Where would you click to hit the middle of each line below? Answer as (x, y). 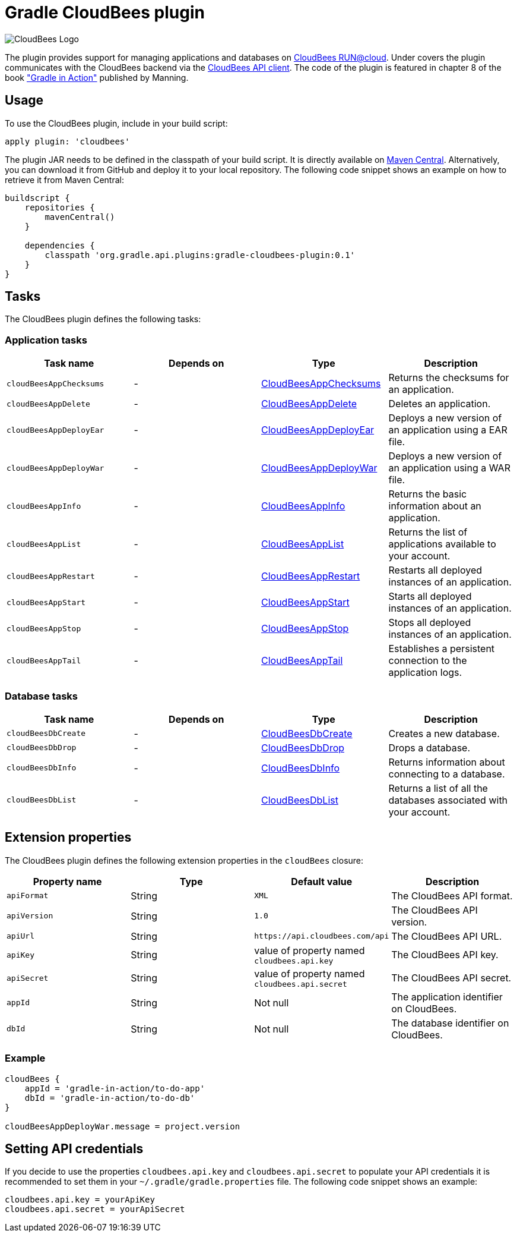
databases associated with (448, 800)
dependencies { (60, 245)
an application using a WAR (449, 468)
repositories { (60, 207)
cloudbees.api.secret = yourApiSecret (95, 1209)
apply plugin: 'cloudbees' (67, 141)
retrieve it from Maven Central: (64, 180)
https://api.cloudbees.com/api (322, 936)
